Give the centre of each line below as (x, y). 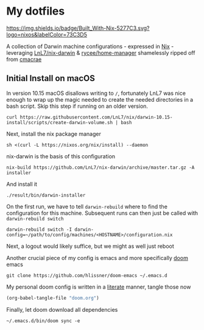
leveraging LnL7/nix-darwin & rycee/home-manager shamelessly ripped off (101, 52)
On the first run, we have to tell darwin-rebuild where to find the (87, 206)
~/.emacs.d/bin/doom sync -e (43, 321)
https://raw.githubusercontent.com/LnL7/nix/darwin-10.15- (96, 117)
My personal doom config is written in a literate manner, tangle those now (99, 287)
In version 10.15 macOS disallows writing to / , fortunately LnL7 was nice (96, 93)
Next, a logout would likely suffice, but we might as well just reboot (90, 246)
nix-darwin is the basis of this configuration (61, 156)
